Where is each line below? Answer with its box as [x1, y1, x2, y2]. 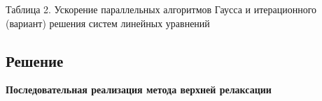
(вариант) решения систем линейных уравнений [6, 15, 210, 30]
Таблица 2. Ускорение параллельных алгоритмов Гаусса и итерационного [6, 2, 317, 16]
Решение [6, 49, 64, 71]
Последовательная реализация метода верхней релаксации [6, 82, 272, 97]
